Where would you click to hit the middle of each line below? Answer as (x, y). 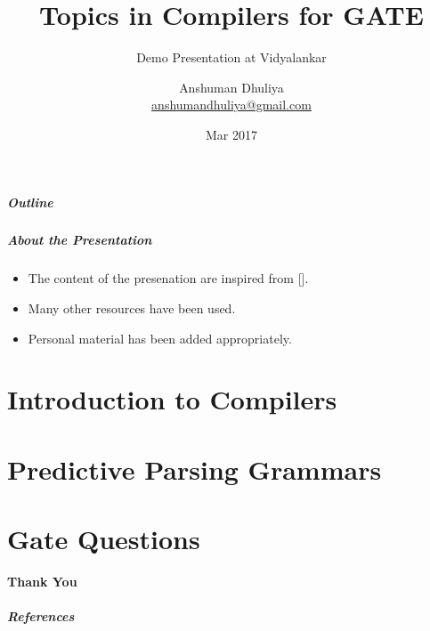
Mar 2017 (231, 134)
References (41, 616)
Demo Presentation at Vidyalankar (231, 57)
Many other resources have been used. (132, 308)
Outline (30, 202)
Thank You (42, 582)
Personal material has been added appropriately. (160, 338)
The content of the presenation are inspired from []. (168, 278)
